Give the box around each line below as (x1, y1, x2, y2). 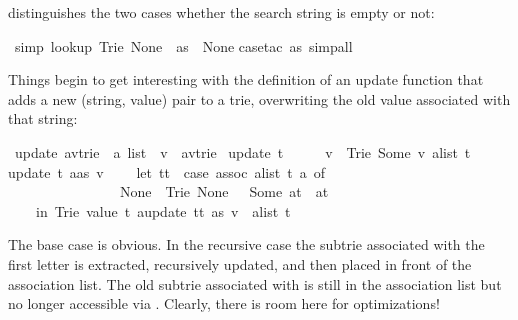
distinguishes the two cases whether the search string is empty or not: (8, 2, 435, 22)
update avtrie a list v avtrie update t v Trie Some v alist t (14, 141, 471, 162)
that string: (8, 108, 78, 129)
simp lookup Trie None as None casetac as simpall (14, 35, 353, 56)
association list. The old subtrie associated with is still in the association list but (8, 273, 502, 294)
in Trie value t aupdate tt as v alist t (35, 200, 291, 221)
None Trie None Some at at (119, 181, 329, 202)
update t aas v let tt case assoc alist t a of (8, 161, 325, 182)
